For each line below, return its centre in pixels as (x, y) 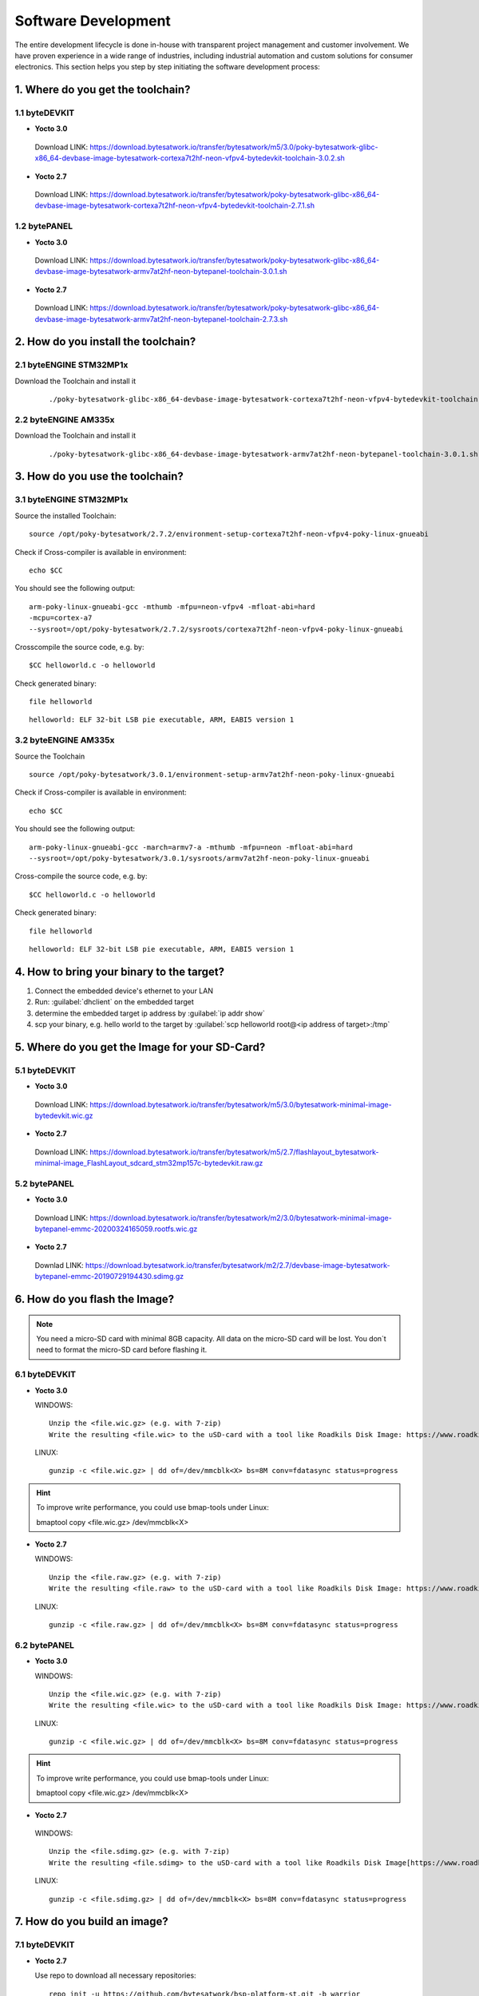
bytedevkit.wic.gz (64, 1115)
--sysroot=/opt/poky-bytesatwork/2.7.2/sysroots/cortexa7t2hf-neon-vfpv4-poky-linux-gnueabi (216, 629)
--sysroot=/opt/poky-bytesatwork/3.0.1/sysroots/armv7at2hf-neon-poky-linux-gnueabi (200, 858)
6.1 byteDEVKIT (46, 1375)
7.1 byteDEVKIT (45, 1945)
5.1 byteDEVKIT (45, 1070)
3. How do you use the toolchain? (99, 476)
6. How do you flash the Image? (95, 1299)
